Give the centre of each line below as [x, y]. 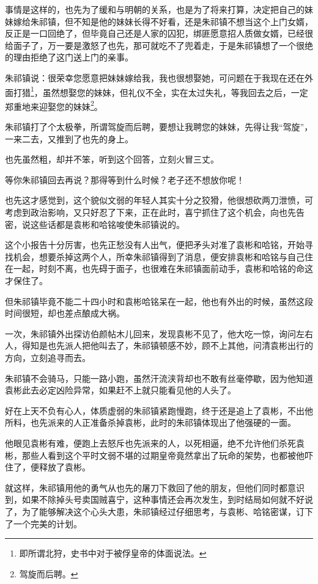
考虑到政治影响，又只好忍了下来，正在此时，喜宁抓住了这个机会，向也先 [150, 212]
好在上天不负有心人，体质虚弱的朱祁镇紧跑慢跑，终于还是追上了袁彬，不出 [155, 410]
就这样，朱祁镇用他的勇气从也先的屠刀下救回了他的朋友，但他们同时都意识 [155, 487]
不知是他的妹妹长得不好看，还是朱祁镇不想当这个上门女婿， [193, 21]
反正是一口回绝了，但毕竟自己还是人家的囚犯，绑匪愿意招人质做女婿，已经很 [159, 33]
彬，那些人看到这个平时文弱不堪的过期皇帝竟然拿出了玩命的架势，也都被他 [155, 455]
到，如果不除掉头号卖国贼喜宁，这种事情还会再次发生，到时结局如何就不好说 [159, 499]
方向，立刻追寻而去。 [48, 357]
